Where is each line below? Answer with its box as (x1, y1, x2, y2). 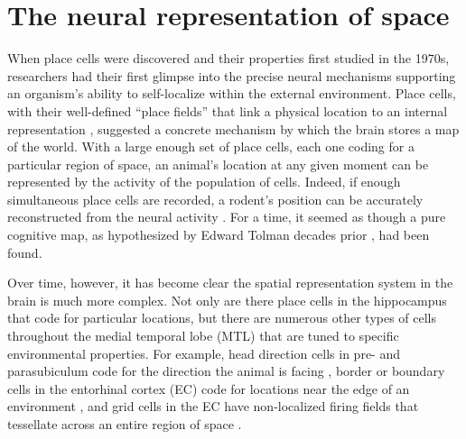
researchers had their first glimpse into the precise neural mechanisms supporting (7, 66, 456, 85)
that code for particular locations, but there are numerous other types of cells (7, 308, 437, 327)
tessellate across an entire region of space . (7, 415, 242, 433)
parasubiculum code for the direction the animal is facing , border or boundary (7, 361, 445, 380)
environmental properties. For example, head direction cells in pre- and (7, 343, 400, 362)
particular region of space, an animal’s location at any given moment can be (7, 154, 429, 173)
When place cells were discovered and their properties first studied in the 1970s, (7, 49, 450, 68)
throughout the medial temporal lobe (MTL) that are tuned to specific (7, 326, 399, 345)
